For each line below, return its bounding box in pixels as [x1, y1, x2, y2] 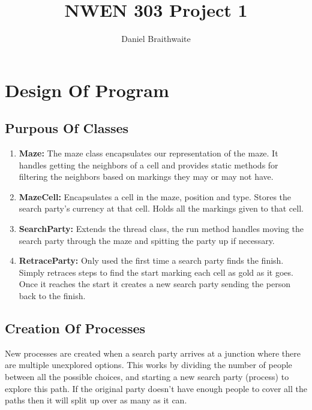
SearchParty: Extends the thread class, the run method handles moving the [19, 222, 304, 235]
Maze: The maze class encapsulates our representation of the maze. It [19, 147, 278, 159]
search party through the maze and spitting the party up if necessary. [19, 234, 275, 246]
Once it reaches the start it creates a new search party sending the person [19, 278, 290, 290]
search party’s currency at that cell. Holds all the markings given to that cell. [19, 202, 304, 215]
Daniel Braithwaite [121, 32, 191, 45]
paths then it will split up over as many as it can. [5, 394, 187, 406]
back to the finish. [19, 290, 86, 302]
